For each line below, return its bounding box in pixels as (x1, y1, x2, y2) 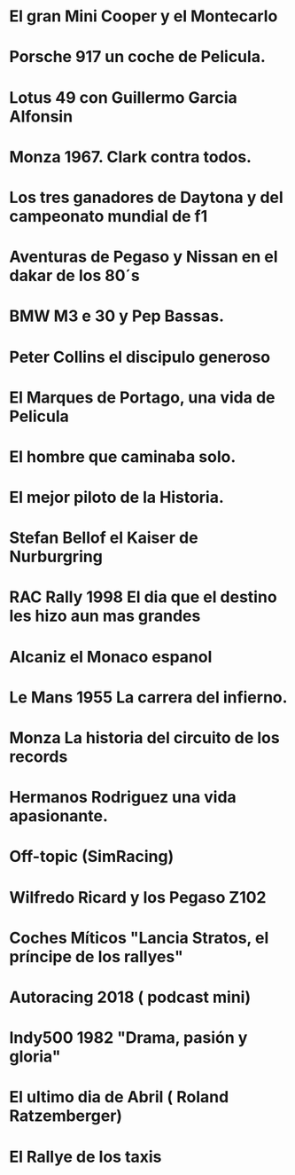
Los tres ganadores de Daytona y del (9, 187, 283, 208)
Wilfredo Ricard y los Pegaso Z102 (9, 887, 267, 907)
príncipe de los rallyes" (9, 946, 183, 967)
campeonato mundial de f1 (9, 206, 208, 226)
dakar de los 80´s (9, 266, 140, 286)
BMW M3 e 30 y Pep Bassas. (9, 306, 224, 326)
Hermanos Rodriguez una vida (9, 787, 237, 808)
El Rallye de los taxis (9, 1147, 162, 1167)
